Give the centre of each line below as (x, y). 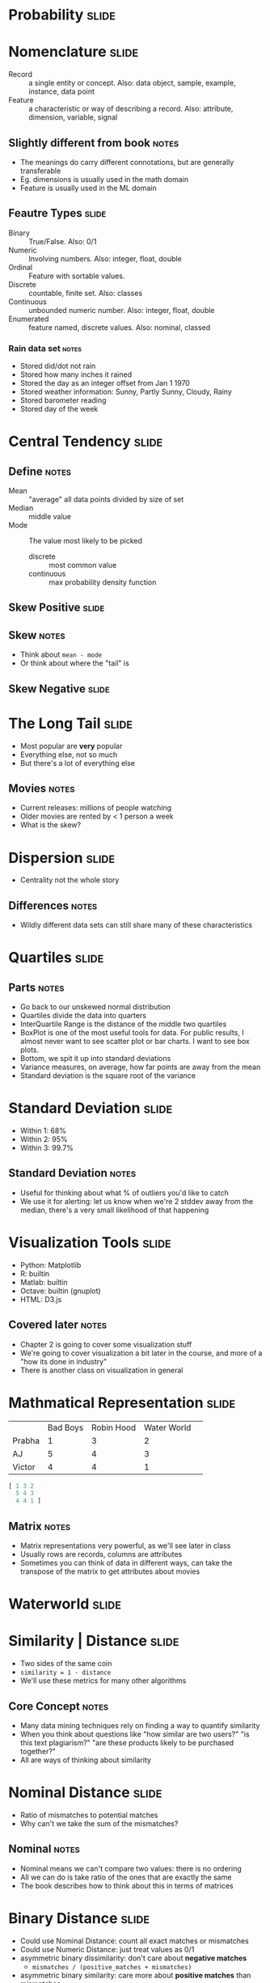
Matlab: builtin (44, 1282)
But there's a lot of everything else (78, 763)
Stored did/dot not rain (58, 366)
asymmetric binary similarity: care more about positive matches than (135, 1975)
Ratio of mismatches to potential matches (89, 1815)
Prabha (26, 1440)
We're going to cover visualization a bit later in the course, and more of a (141, 1353)
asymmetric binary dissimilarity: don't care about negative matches (133, 1958)
